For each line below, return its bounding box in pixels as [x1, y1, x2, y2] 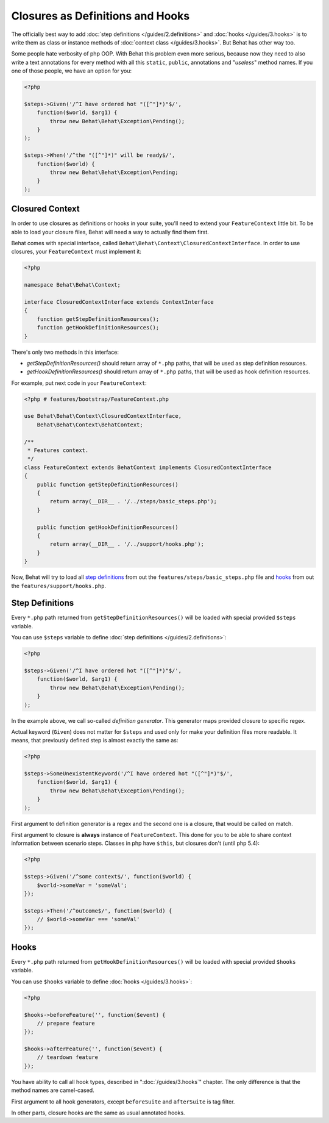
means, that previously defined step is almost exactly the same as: [11, 737, 179, 744]
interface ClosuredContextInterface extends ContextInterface [24, 299, 214, 305]
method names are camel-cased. [11, 1086, 94, 1094]
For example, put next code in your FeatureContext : [11, 379, 147, 387]
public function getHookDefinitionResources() [37, 523, 179, 531]
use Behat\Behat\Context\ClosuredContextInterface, [24, 412, 182, 420]
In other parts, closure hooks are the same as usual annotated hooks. [11, 1109, 185, 1116]
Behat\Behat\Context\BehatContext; [37, 421, 143, 428]
